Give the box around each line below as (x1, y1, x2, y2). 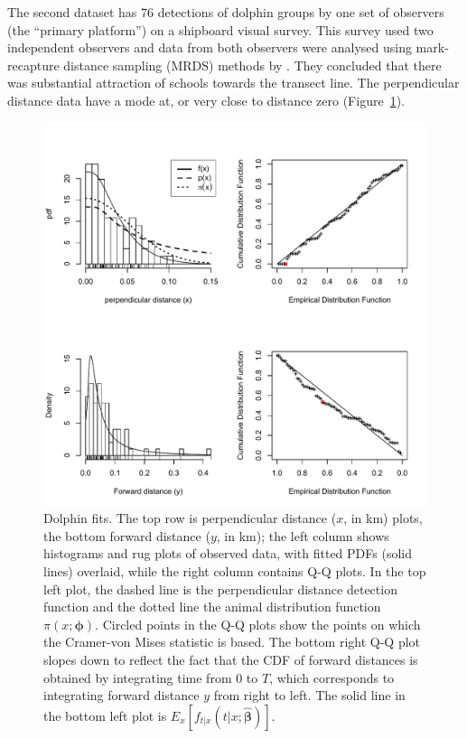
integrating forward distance (43, 686, 200, 705)
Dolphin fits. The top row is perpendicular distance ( (43, 509, 337, 528)
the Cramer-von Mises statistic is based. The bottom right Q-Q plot (43, 632, 421, 651)
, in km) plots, (343, 509, 423, 528)
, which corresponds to (269, 668, 395, 687)
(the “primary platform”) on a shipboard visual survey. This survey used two (7, 20, 434, 39)
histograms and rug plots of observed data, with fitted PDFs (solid (43, 544, 412, 563)
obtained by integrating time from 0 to (43, 668, 258, 687)
